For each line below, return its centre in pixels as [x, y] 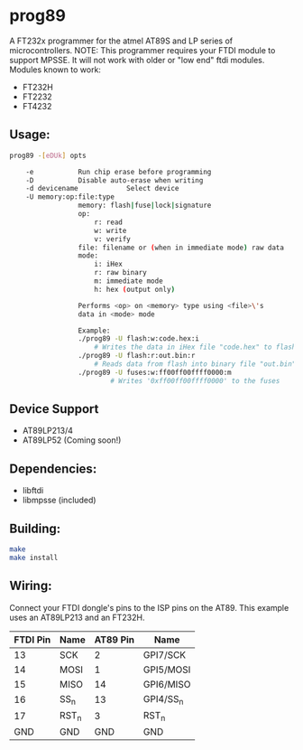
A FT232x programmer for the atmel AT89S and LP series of [121, 41]
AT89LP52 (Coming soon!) [72, 440]
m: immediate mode [129, 281]
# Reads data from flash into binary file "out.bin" [195, 364]
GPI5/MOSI [167, 670]
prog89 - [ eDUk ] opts [48, 155]
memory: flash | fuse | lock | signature [145, 206]
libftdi [33, 491]
